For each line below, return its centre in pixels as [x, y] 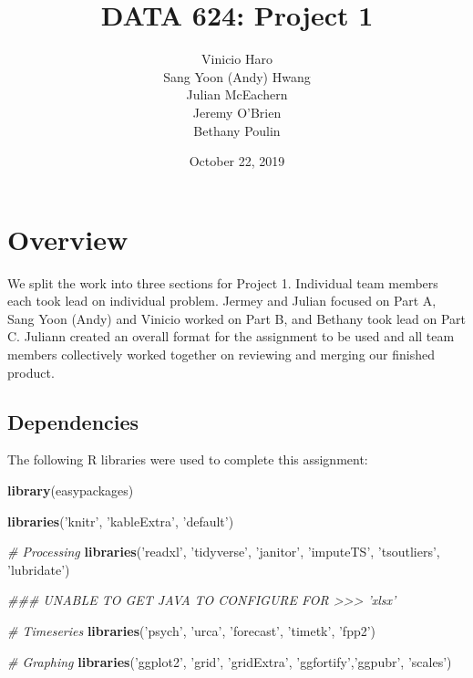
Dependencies [73, 421]
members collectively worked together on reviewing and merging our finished [221, 354]
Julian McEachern [237, 94]
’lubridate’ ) [39, 569]
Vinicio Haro [237, 59]
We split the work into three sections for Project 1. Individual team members [223, 282]
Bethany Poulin [237, 130]
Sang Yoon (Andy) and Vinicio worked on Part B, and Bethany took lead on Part [237, 318]
